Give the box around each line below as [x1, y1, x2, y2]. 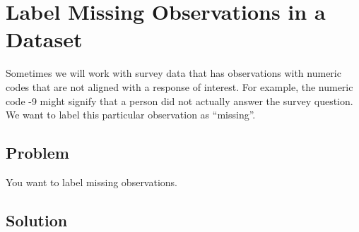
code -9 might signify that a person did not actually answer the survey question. [6, 93, 353, 108]
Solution [6, 209, 68, 231]
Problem [6, 142, 69, 164]
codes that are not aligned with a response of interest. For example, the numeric [6, 79, 353, 94]
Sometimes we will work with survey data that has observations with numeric [6, 66, 341, 80]
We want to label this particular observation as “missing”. [6, 107, 256, 122]
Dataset [6, 25, 83, 54]
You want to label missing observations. [6, 174, 178, 189]
